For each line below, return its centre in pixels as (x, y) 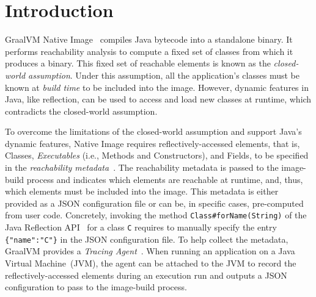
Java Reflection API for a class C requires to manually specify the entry (141, 227)
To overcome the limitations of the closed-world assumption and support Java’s (153, 131)
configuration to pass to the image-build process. (96, 287)
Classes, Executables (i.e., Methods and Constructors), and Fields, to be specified (157, 155)
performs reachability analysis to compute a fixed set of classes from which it (149, 51)
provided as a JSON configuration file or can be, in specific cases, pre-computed (154, 203)
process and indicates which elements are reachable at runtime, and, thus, (165, 179)
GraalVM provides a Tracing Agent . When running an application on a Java (150, 251)
